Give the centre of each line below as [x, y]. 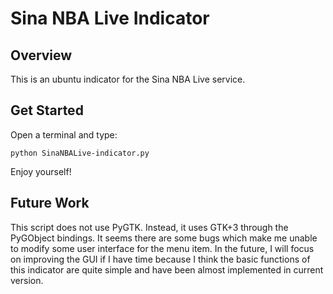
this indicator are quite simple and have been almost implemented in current [167, 269]
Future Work [50, 203]
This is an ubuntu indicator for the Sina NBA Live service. [128, 79]
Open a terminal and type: [64, 134]
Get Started [47, 110]
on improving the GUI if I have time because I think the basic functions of [160, 259]
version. [27, 280]
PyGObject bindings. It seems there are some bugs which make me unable [164, 238]
